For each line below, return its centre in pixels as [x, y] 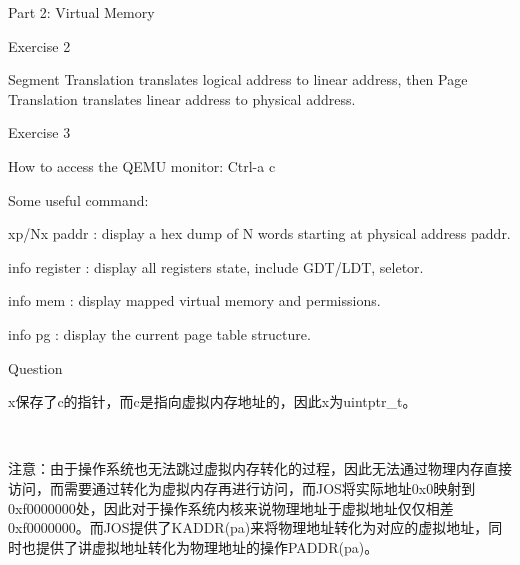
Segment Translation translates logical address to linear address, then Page [238, 79]
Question [35, 367]
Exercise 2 [39, 45]
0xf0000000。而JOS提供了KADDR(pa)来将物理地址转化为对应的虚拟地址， [248, 527]
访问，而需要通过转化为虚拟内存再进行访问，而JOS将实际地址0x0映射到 [242, 487]
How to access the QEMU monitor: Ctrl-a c [142, 165]
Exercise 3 [39, 132]
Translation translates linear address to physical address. [182, 98]
